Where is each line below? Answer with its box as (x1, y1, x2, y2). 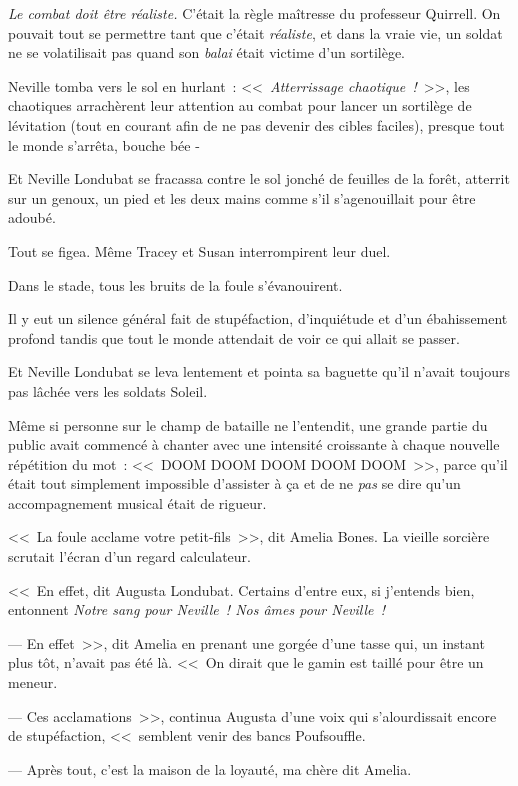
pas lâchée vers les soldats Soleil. (8, 380, 208, 401)
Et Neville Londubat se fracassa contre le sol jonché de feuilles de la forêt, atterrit (8, 168, 510, 189)
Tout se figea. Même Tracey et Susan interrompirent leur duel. (8, 240, 391, 261)
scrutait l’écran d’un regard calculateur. (8, 546, 251, 567)
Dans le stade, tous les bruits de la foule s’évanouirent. (8, 274, 343, 295)
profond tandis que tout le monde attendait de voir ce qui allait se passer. (8, 327, 460, 348)
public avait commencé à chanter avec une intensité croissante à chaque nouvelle (8, 434, 500, 455)
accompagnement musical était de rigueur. (8, 492, 267, 513)
